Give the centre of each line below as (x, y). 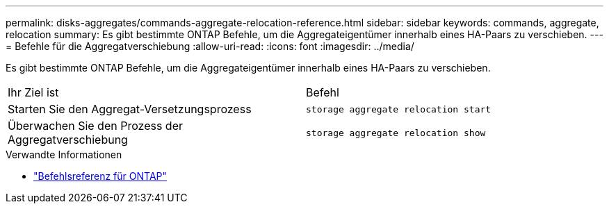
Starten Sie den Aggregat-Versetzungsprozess (130, 109)
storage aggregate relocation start (399, 109)
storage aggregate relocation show (396, 133)
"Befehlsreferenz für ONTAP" (100, 176)
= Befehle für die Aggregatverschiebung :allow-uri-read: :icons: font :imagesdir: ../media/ (210, 46)
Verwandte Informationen (64, 154)
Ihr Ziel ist (33, 92)
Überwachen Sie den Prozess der (95, 126)
